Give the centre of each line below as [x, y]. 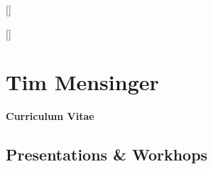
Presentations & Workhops [107, 154]
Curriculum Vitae [50, 116]
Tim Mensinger [82, 82]
